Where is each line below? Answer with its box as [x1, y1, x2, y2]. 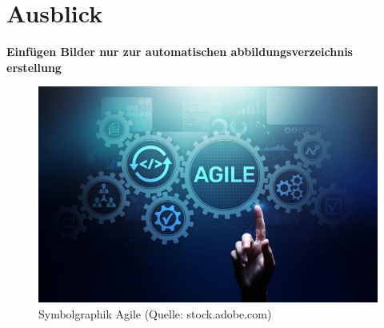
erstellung [6, 58, 62, 75]
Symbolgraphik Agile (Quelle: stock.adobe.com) [38, 305, 272, 322]
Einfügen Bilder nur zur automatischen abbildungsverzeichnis [6, 43, 353, 60]
